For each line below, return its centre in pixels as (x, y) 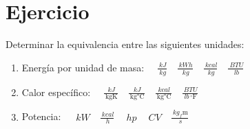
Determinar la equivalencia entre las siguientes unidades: (125, 44)
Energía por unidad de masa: (83, 67)
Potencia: (41, 116)
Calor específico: (56, 92)
